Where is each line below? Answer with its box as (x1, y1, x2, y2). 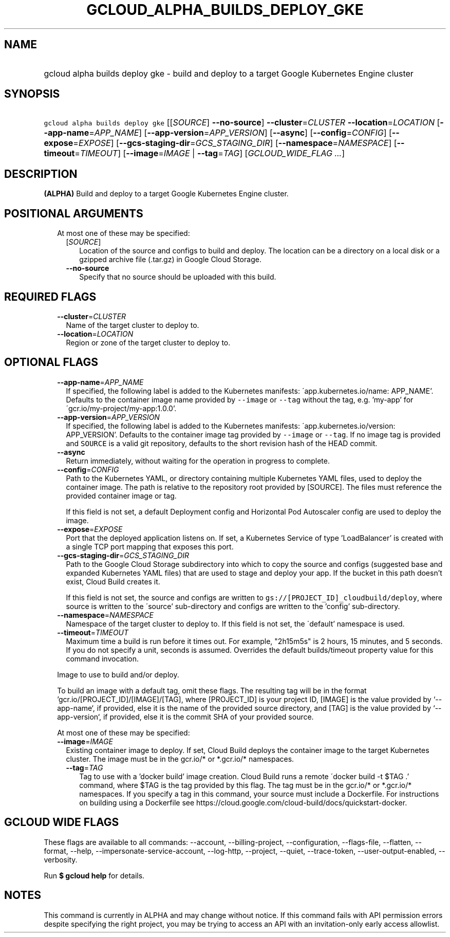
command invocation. (66, 654, 139, 663)
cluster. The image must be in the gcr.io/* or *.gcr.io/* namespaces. (66, 754, 294, 763)
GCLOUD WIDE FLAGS (4, 816, 119, 829)
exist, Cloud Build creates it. (66, 577, 160, 586)
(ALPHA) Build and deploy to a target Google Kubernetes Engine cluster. (44, 189, 289, 198)
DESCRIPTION (4, 167, 78, 180)
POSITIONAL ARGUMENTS (4, 207, 143, 220)
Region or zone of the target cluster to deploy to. (66, 338, 231, 347)
